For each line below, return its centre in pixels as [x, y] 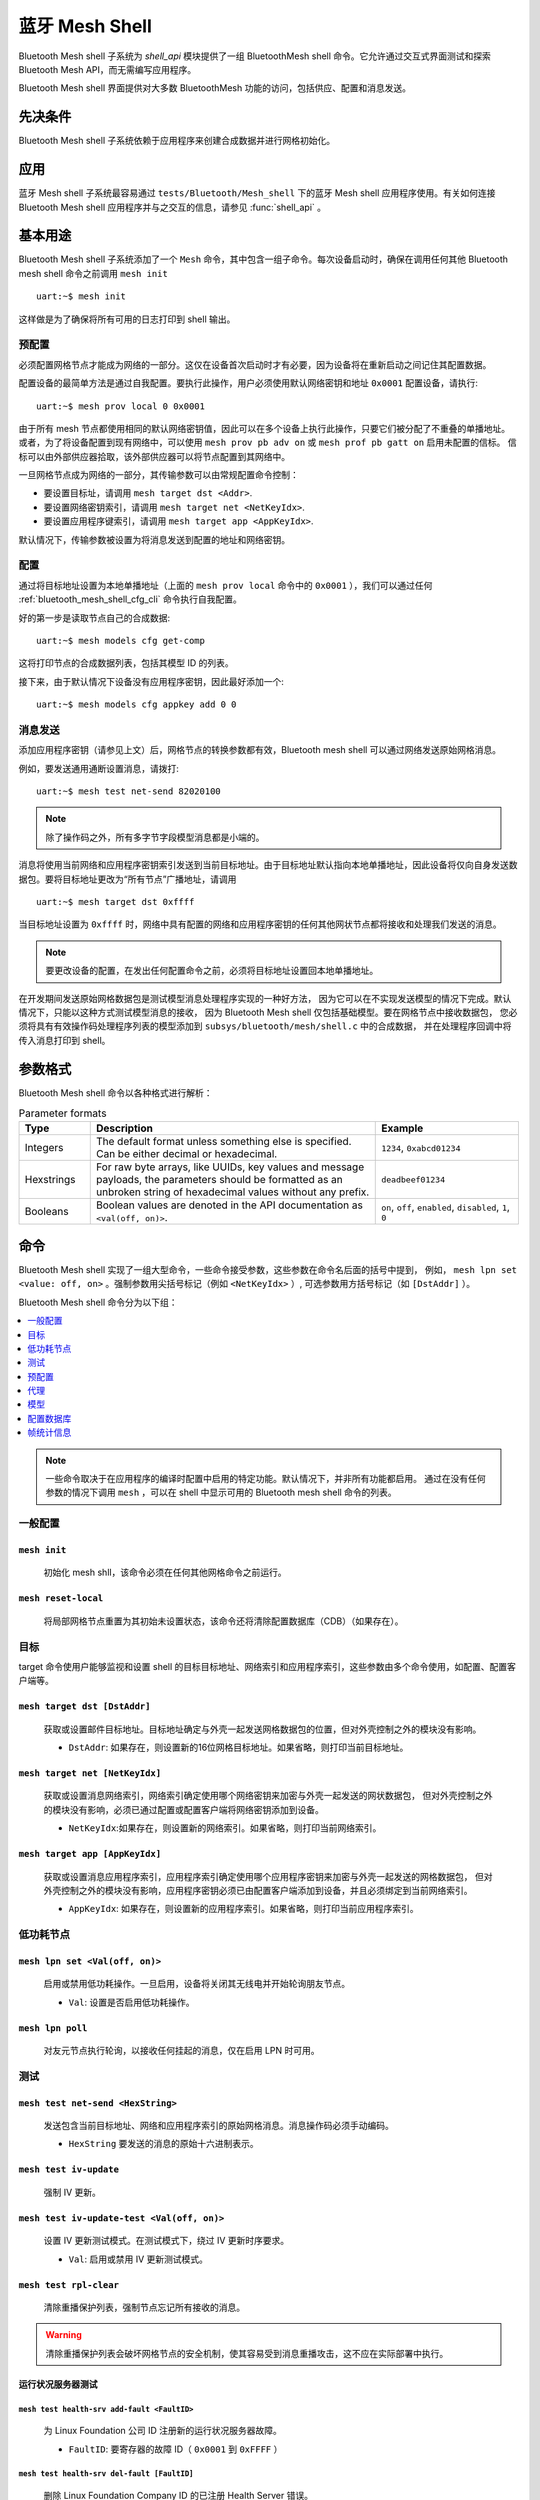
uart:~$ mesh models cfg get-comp [120, 640]
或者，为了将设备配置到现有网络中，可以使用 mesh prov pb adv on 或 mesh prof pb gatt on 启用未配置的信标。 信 [267, 442]
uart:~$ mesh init [81, 296]
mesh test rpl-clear [69, 2284]
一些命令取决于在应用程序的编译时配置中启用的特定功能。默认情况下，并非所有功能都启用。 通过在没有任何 [265, 1479]
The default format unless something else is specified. [223, 1142]
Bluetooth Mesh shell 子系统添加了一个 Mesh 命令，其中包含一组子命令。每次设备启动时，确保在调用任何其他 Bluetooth [263, 259]
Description [124, 1128]
